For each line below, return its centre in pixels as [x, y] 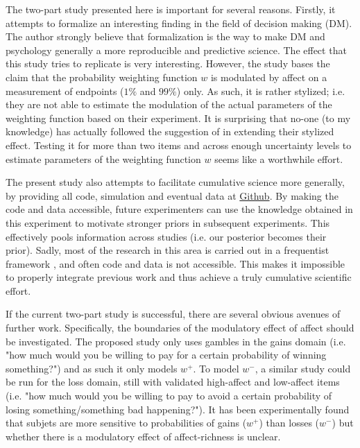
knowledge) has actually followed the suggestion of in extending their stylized [170, 131]
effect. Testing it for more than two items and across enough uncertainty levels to [179, 145]
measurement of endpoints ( [65, 91]
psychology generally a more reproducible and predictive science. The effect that [176, 50]
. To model [216, 368]
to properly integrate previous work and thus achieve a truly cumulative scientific [179, 277]
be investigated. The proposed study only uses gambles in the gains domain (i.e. [176, 341]
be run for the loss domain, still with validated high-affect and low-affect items [173, 382]
